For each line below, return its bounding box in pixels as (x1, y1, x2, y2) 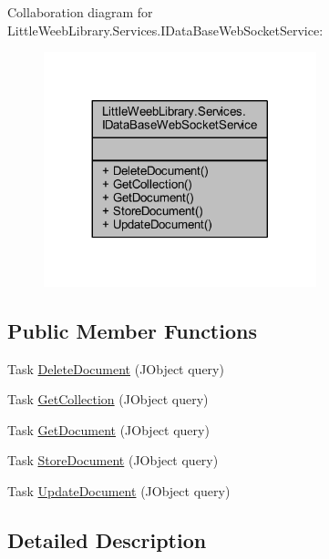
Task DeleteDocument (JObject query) (7, 359, 224, 378)
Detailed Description (7, 526, 207, 554)
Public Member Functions (7, 316, 257, 344)
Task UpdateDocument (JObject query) (7, 482, 231, 501)
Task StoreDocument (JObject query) (7, 451, 219, 470)
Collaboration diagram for (7, 3, 153, 21)
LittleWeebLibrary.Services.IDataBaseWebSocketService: (7, 20, 324, 39)
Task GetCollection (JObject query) (7, 390, 209, 409)
